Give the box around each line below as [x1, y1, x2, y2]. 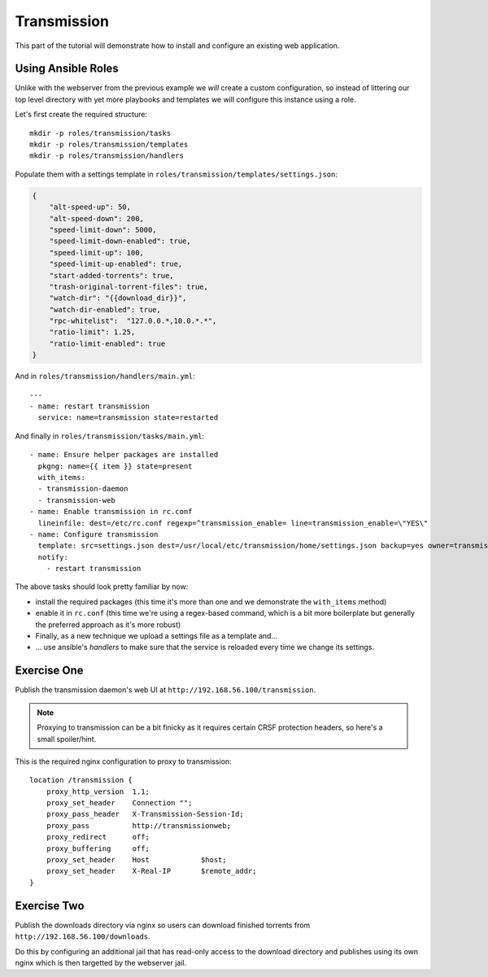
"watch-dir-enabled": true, [49, 305, 162, 314]
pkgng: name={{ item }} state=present [37, 461, 193, 471]
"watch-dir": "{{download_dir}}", [49, 294, 187, 303]
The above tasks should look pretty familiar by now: [15, 582, 189, 591]
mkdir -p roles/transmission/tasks [29, 129, 172, 137]
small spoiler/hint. [37, 734, 97, 744]
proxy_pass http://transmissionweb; [46, 821, 232, 830]
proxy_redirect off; [46, 832, 150, 842]
